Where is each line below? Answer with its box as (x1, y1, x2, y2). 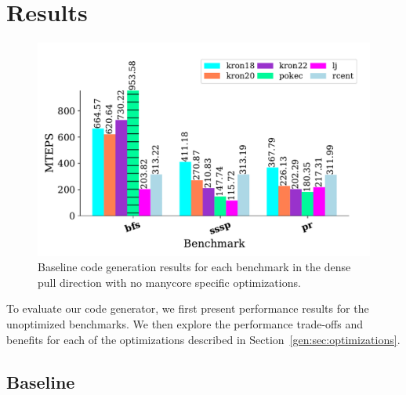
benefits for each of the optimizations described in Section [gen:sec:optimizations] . (6, 331, 401, 347)
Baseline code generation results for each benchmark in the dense (38, 259, 351, 275)
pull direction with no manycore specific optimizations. (38, 274, 301, 290)
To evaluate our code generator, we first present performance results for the (6, 300, 369, 317)
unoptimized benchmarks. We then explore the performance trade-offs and (6, 315, 363, 332)
